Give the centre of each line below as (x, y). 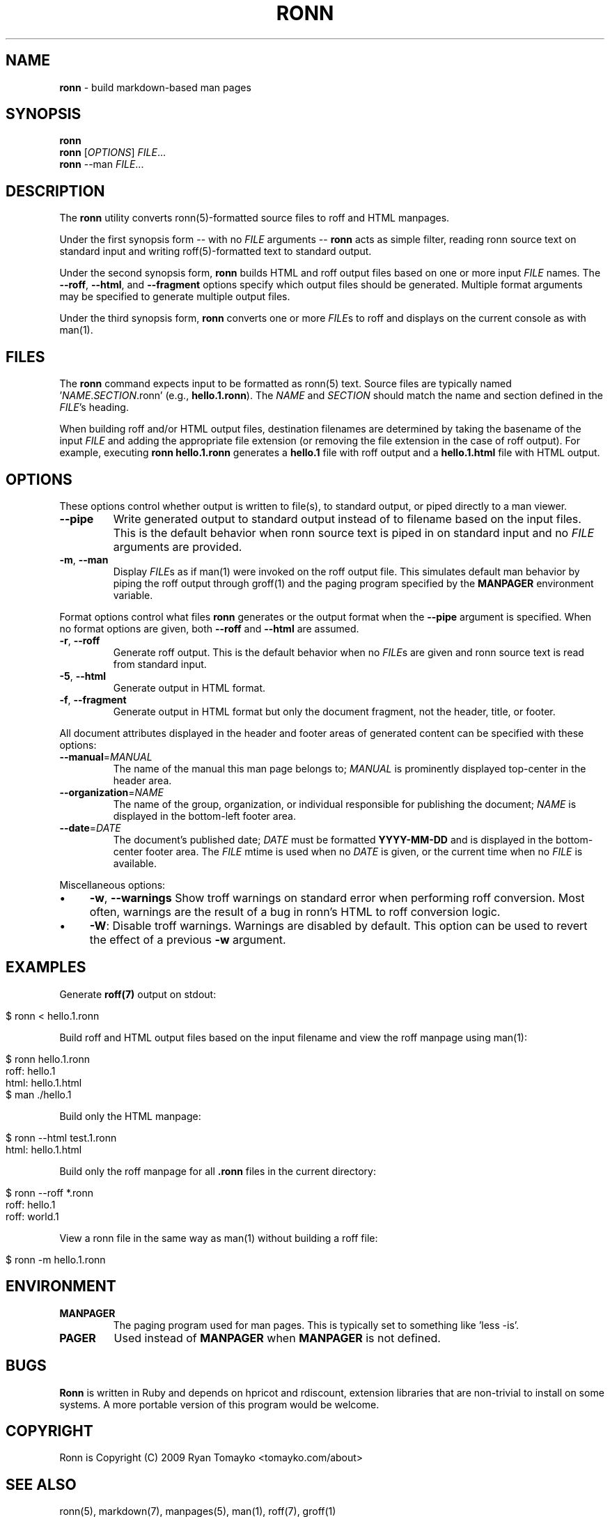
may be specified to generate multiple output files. (175, 297)
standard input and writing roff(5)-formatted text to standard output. (216, 251)
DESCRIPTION (55, 191)
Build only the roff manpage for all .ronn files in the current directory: (218, 1171)
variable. (133, 595)
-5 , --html (83, 676)
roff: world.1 (32, 1216)
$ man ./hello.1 (39, 1094)
